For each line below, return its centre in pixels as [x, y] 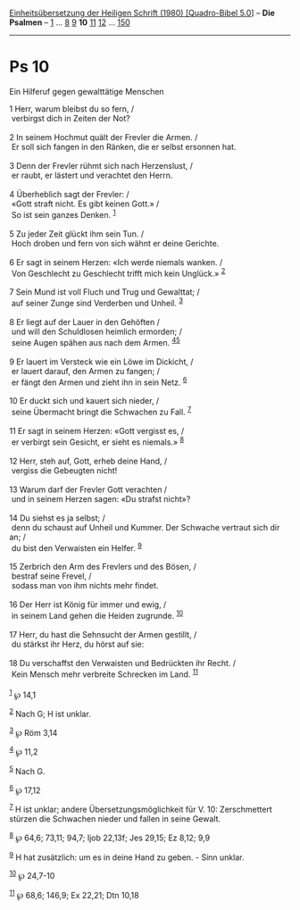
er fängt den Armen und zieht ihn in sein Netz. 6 [99, 381]
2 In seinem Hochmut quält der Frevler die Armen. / [104, 137]
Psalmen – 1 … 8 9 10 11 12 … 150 [70, 22]
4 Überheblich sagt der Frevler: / [69, 194]
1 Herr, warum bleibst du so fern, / [72, 109]
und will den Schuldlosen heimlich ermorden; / [97, 331]
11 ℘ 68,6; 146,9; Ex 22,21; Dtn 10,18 [75, 894]
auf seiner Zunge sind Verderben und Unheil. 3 [97, 302]
